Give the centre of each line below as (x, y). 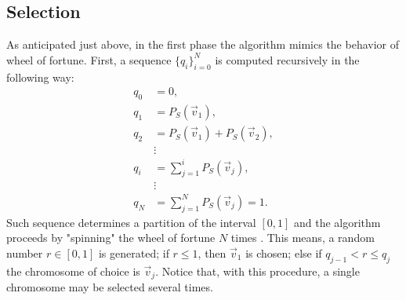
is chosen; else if (284, 252)
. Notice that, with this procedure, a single (257, 271)
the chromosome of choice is (73, 271)
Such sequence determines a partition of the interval (131, 222)
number (25, 252)
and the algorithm (337, 222)
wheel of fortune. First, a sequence (89, 59)
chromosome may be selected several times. (110, 287)
